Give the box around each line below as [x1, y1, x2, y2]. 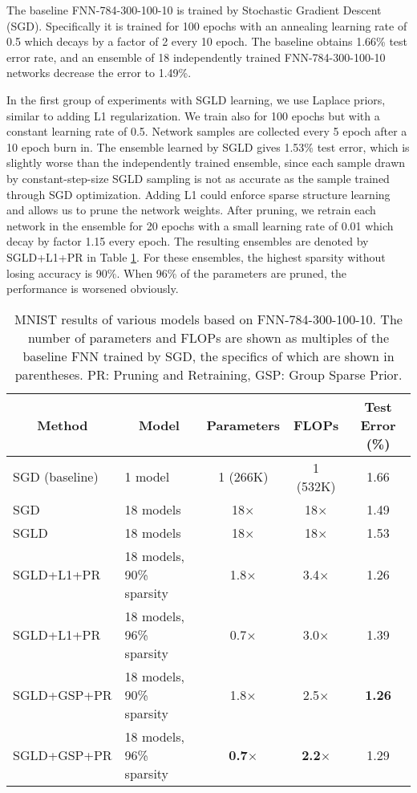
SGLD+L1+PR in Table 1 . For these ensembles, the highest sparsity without [6, 248, 386, 265]
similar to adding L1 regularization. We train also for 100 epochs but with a [6, 107, 380, 124]
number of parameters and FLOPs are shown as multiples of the [27, 327, 390, 347]
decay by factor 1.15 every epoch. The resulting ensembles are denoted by [6, 233, 369, 250]
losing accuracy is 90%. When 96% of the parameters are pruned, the [6, 264, 346, 281]
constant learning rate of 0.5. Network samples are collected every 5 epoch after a [6, 123, 407, 140]
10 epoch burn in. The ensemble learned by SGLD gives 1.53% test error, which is [6, 138, 410, 155]
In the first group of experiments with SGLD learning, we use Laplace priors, [6, 91, 386, 108]
